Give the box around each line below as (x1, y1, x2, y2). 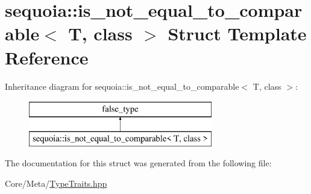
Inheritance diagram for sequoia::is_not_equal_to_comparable (5, 80, 239, 92)
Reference (5, 45, 89, 69)
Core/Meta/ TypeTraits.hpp (5, 177, 107, 189)
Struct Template (168, 21, 307, 46)
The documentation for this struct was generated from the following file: (5, 157, 272, 169)
